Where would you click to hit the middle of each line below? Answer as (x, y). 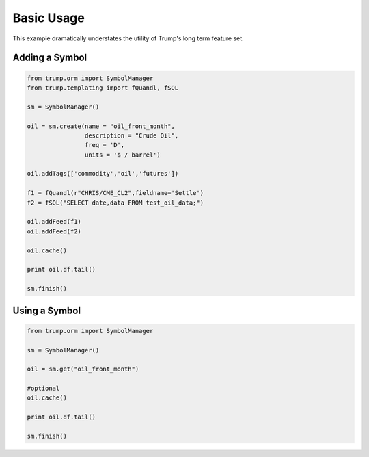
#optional (43, 389)
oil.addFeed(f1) (54, 222)
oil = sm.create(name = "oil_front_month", (101, 126)
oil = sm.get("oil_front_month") (83, 369)
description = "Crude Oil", (132, 135)
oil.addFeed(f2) (54, 231)
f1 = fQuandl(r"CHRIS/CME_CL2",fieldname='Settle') (115, 193)
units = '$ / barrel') (122, 155)
